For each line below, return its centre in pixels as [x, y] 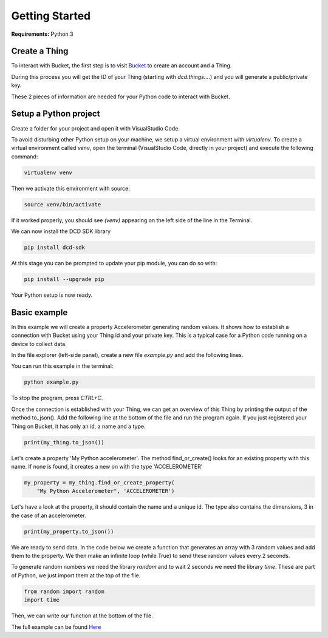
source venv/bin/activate [63, 204]
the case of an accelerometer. [49, 515]
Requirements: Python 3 [42, 34]
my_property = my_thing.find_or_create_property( [99, 482]
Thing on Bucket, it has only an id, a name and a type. [78, 426]
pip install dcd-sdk [54, 248]
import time [42, 600]
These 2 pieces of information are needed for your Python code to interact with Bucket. [121, 97]
